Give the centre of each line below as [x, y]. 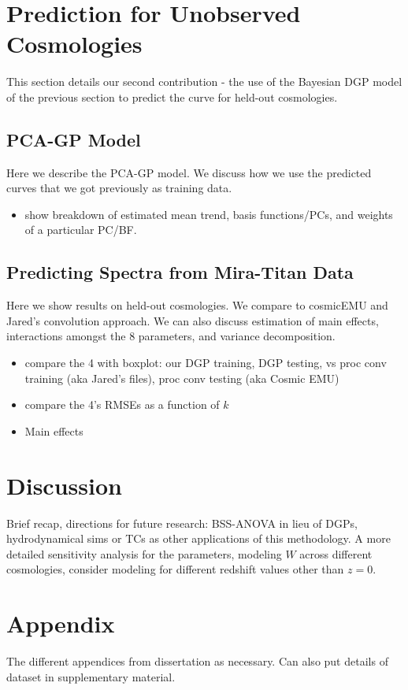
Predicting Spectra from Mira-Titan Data [180, 272]
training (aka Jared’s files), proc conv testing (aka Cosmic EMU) [182, 378]
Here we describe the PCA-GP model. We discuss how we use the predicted [189, 172]
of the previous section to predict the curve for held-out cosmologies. [172, 96]
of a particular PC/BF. [81, 230]
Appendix [61, 623]
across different [336, 553]
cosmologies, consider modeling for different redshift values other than [175, 569]
